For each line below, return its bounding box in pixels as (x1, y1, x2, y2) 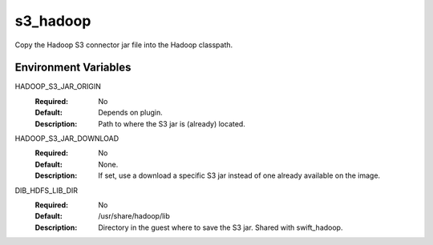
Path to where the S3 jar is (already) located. (98, 118, 246, 128)
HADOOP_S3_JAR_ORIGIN (14, 82, 102, 91)
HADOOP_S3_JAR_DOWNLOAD (14, 134, 119, 143)
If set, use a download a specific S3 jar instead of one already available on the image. (98, 171, 381, 180)
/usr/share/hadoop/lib (98, 211, 170, 221)
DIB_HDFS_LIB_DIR (14, 185, 79, 195)
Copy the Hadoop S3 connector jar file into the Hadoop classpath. (14, 40, 233, 50)
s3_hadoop (14, 12, 91, 30)
